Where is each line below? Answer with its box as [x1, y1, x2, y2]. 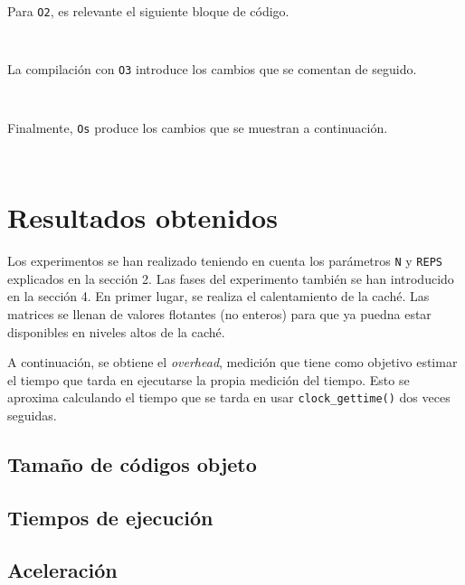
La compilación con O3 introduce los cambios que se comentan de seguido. [7, 60, 417, 79]
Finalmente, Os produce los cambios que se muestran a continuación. [7, 118, 388, 137]
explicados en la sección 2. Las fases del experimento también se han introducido [7, 269, 454, 288]
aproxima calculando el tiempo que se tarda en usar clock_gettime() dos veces [7, 388, 451, 407]
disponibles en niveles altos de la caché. [7, 322, 225, 341]
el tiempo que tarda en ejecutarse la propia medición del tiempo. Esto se [7, 370, 410, 389]
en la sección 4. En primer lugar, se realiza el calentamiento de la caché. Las [7, 287, 430, 306]
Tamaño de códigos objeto [7, 449, 257, 477]
